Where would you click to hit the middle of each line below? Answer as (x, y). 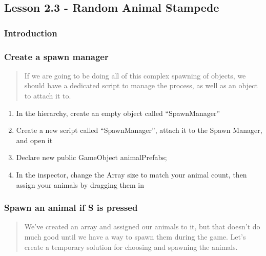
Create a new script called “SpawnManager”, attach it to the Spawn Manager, (139, 130)
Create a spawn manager (56, 56)
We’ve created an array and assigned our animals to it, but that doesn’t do (142, 227)
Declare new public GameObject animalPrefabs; (91, 157)
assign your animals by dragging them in (80, 184)
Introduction (31, 33)
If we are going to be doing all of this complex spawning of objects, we (135, 75)
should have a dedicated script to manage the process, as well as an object (141, 85)
